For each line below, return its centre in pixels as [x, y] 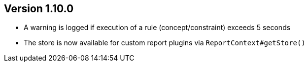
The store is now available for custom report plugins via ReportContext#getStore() [165, 43]
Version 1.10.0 [39, 9]
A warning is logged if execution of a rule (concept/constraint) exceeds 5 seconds [157, 28]
